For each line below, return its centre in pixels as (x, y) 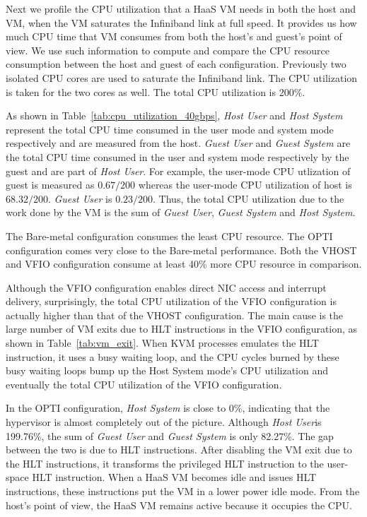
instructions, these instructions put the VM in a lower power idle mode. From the (183, 491)
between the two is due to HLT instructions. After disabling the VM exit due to (179, 450)
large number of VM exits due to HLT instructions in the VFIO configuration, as (182, 329)
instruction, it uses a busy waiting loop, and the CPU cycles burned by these (173, 356)
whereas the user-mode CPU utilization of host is (245, 185)
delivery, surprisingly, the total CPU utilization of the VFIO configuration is (171, 301)
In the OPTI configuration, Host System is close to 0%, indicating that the (168, 408)
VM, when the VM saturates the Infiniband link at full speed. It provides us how (181, 22)
